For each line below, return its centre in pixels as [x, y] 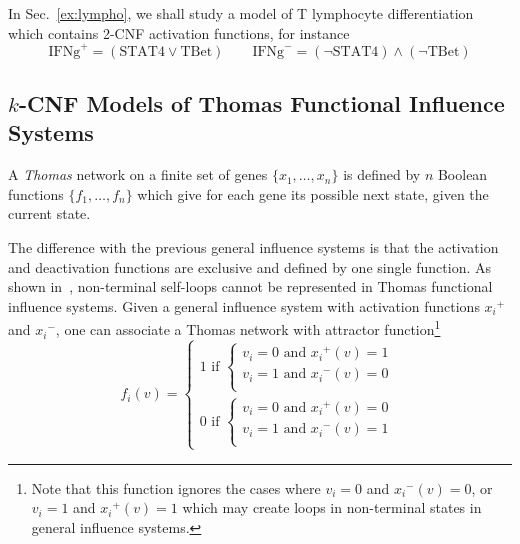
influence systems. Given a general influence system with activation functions [244, 305]
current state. [49, 213]
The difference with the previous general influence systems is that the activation [253, 247]
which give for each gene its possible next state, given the [313, 193]
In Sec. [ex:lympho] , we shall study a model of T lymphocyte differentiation [241, 13]
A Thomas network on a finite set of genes [138, 174]
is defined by [382, 174]
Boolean [462, 174]
